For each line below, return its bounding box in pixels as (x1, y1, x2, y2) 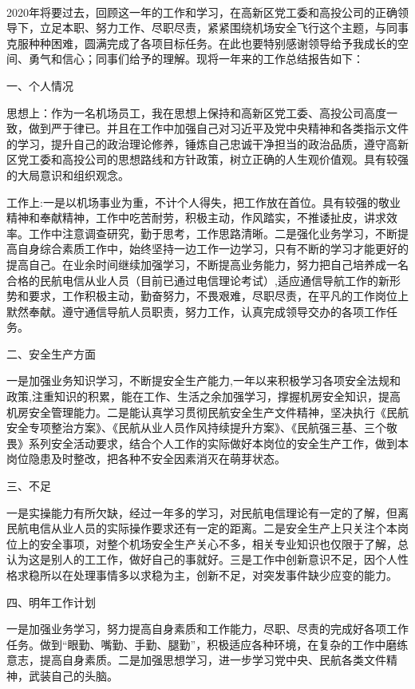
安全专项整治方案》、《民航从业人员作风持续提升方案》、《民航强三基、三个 (6, 419, 386, 436)
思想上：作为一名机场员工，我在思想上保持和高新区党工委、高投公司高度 (6, 104, 386, 121)
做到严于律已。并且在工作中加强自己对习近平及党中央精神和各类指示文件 (28, 120, 409, 137)
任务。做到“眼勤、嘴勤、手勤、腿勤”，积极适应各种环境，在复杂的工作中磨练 (6, 636, 409, 652)
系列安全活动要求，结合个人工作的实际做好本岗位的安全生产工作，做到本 (28, 434, 409, 451)
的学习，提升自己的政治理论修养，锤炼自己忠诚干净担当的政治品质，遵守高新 (6, 135, 409, 152)
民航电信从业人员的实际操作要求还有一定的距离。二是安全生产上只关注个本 (6, 520, 397, 537)
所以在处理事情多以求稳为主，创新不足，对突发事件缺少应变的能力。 (39, 567, 397, 583)
